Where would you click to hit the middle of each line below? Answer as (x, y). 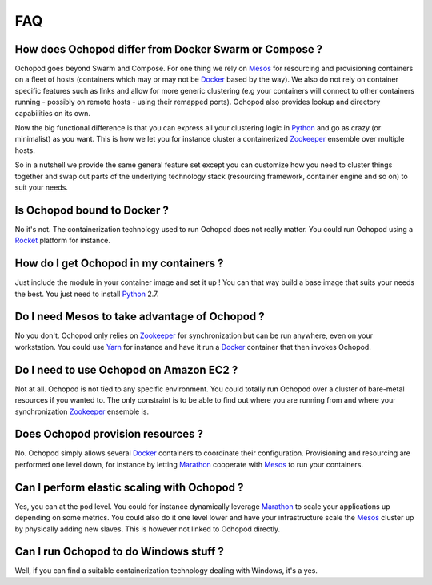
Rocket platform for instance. (63, 241)
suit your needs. (41, 187)
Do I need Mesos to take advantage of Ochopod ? (140, 317)
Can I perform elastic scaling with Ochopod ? (129, 487)
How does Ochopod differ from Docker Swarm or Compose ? (169, 49)
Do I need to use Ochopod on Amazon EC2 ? (126, 369)
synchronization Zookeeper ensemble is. (82, 411)
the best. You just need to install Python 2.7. (87, 294)
